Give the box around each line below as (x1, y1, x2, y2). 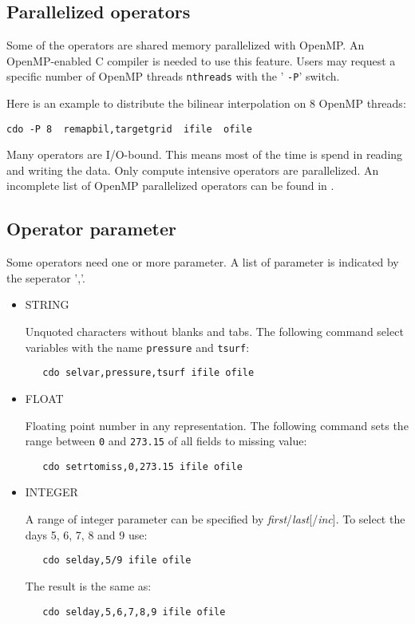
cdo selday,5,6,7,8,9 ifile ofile (42, 606, 226, 618)
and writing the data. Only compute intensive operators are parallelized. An (6, 161, 379, 178)
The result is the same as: (25, 577, 152, 594)
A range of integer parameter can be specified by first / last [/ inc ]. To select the (25, 511, 405, 527)
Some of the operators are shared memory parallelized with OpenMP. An (6, 37, 365, 53)
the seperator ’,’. (6, 269, 85, 286)
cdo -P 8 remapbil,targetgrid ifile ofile (6, 123, 252, 135)
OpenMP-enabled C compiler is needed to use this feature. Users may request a (6, 52, 396, 69)
